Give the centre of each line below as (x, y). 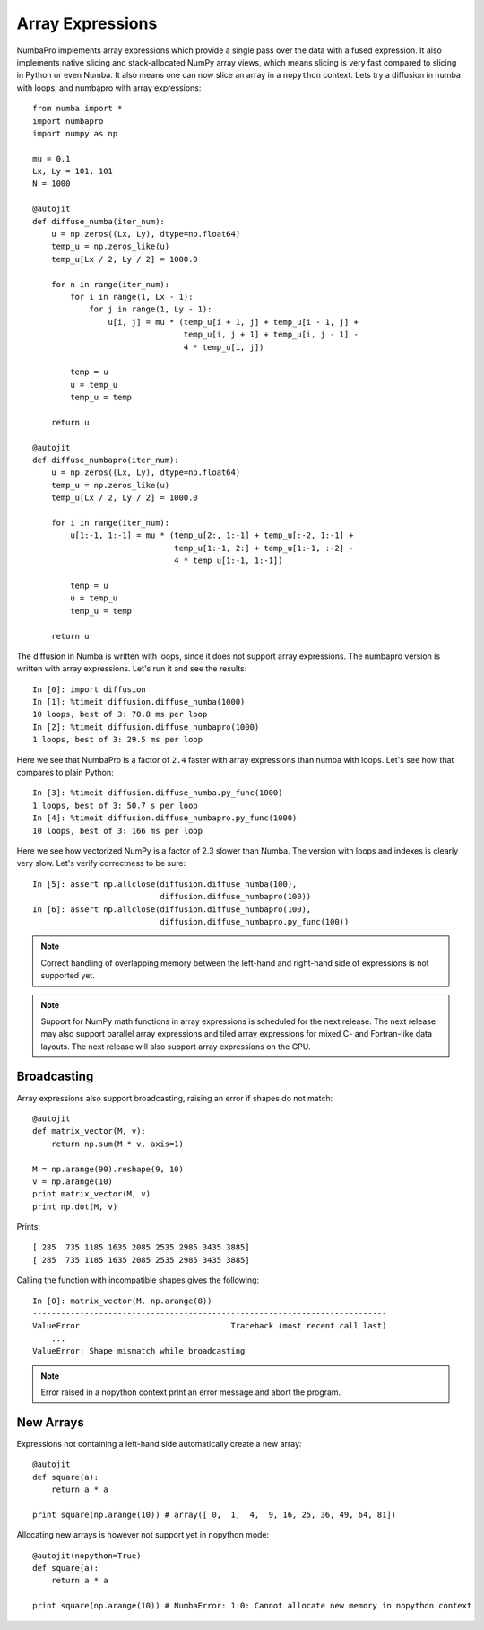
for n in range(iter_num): (110, 284)
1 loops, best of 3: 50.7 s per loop (116, 805)
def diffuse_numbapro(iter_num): (106, 460)
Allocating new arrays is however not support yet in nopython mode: (143, 1535)
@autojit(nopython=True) (87, 1556)
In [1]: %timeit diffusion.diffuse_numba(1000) (139, 702)
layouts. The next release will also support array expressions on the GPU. (176, 1047)
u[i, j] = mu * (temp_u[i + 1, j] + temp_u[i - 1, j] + (233, 322)
